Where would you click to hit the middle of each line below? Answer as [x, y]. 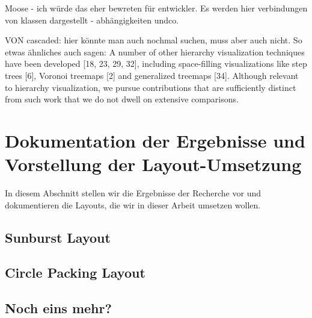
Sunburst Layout [58, 237]
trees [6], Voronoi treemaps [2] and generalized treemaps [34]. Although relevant [152, 75]
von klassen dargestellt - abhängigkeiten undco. [92, 20]
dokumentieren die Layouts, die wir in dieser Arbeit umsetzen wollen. [133, 204]
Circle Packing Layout [75, 273]
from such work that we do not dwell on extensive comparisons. [122, 99]
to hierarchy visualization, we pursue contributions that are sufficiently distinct [151, 87]
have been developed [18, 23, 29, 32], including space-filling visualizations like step [156, 64]
